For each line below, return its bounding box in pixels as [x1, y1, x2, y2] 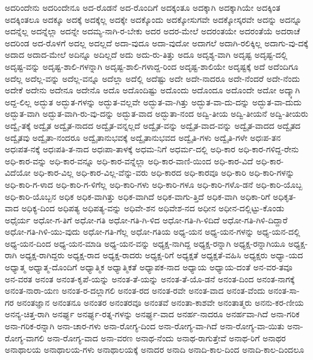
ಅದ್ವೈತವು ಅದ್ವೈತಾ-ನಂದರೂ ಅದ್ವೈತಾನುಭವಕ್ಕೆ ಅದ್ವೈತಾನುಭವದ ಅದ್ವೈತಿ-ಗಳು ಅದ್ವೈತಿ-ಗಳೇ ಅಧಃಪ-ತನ [5, 131, 281, 143]
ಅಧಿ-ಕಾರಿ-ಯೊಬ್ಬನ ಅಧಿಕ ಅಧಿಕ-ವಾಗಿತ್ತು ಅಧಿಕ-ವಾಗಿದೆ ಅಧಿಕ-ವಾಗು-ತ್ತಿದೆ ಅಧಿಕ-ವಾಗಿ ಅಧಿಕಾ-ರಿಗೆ [5, 190, 270, 202]
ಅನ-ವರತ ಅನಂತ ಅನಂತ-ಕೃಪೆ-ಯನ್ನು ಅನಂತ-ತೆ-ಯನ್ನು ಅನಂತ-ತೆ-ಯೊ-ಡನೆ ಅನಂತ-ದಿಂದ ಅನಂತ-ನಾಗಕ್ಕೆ [5, 272, 295, 285]
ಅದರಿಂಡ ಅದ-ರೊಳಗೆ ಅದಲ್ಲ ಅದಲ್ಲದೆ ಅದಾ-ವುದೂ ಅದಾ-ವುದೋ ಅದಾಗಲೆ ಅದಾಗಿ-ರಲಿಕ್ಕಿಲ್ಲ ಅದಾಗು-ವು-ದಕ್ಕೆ [5, 36, 308, 49]
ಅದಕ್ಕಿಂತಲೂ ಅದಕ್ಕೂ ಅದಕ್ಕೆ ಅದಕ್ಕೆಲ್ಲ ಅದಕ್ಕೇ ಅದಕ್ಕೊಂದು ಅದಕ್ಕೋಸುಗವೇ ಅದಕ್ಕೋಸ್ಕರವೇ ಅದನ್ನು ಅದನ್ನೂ [5, 13, 302, 25]
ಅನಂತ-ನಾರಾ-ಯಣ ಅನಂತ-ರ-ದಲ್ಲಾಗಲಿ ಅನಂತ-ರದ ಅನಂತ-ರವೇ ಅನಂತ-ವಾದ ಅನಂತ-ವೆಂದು [5, 284, 265, 297]
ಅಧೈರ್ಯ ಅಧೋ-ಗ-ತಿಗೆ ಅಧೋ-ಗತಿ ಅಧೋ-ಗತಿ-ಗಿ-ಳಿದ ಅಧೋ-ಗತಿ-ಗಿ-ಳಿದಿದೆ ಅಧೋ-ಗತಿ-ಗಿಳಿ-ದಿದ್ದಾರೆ [5, 213, 288, 226]
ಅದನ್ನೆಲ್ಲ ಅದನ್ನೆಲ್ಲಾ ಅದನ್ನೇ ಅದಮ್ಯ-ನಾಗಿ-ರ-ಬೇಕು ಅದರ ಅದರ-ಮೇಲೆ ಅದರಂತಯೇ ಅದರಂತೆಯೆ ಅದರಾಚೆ [5, 25, 300, 37]
